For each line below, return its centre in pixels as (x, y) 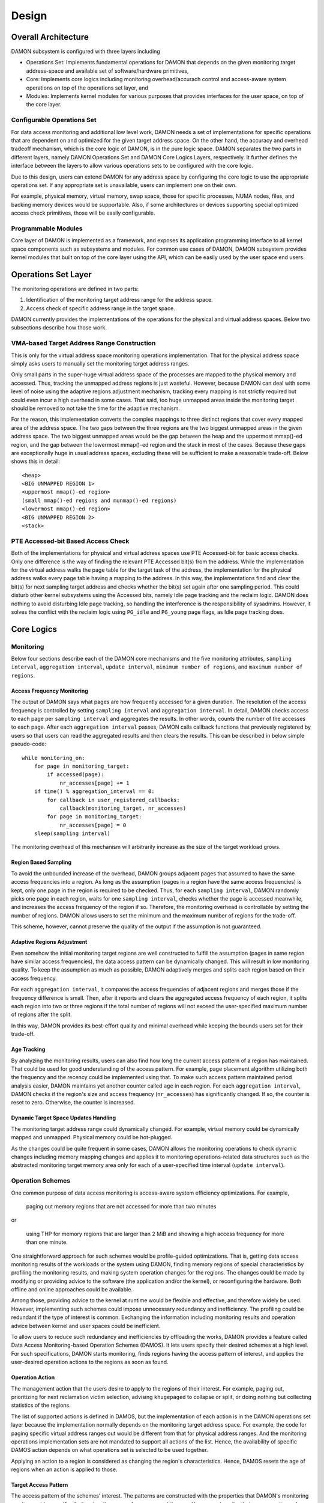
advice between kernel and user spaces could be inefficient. (86, 1326)
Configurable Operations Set (54, 120)
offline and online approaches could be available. (72, 1290)
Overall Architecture (50, 37)
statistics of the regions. (41, 1405)
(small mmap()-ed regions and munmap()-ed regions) (99, 500)
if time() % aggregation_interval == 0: (94, 791)
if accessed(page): (76, 775)
